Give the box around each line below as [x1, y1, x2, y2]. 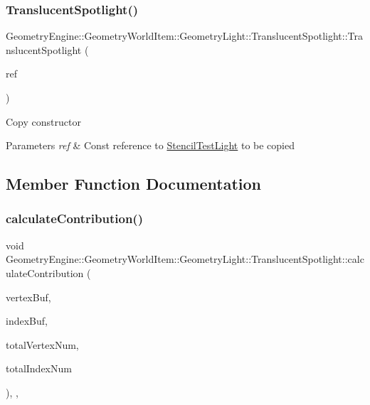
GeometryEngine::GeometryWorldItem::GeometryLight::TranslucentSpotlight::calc [6, 252, 364, 266]
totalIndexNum [6, 361, 72, 376]
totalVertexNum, [6, 337, 79, 352]
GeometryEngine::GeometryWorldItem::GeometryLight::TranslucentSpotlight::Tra [6, 28, 363, 43]
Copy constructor [6, 114, 81, 129]
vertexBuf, [6, 289, 51, 304]
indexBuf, [6, 313, 48, 328]
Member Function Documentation [6, 173, 262, 195]
